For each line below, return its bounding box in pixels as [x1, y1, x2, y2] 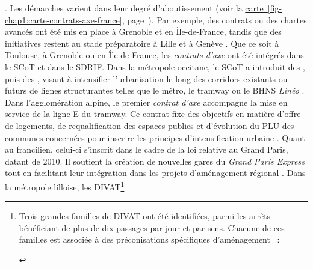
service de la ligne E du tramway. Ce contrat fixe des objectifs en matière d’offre [5, 107, 301, 120]
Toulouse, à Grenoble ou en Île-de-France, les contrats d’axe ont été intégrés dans [5, 49, 304, 61]
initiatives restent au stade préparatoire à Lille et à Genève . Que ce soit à [5, 37, 279, 49]
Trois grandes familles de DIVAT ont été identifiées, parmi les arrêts [19, 210, 271, 222]
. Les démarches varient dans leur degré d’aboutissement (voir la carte [5, 2, 264, 14]
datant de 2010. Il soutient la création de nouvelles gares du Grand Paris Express [5, 154, 305, 167]
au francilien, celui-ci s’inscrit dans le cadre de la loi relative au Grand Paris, [5, 143, 288, 156]
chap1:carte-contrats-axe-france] [5, 13, 122, 26]
